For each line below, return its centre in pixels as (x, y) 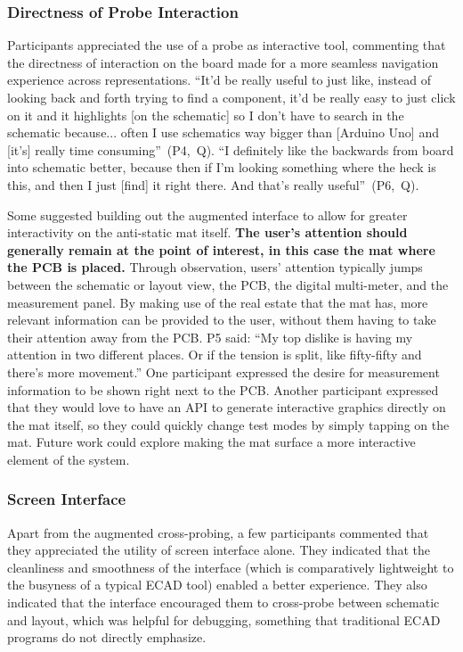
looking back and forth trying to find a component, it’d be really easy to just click (231, 97)
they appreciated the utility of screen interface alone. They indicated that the (219, 550)
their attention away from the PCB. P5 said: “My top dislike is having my (210, 337)
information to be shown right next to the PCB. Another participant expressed (223, 389)
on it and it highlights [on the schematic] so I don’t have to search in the (206, 115)
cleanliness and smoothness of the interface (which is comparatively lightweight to (231, 567)
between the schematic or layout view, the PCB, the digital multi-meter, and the (228, 284)
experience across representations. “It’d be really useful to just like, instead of (219, 80)
